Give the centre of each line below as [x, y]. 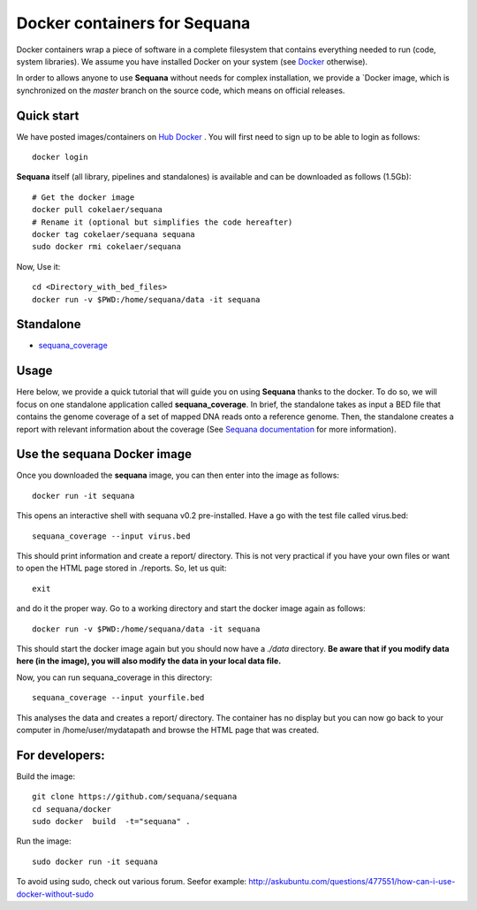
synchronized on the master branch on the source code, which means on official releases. [181, 90]
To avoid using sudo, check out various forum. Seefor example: [132, 882]
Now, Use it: [38, 266]
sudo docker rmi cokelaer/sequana [106, 247]
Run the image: [44, 841]
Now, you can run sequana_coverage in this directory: [114, 677]
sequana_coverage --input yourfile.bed [118, 698]
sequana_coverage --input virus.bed [111, 536]
